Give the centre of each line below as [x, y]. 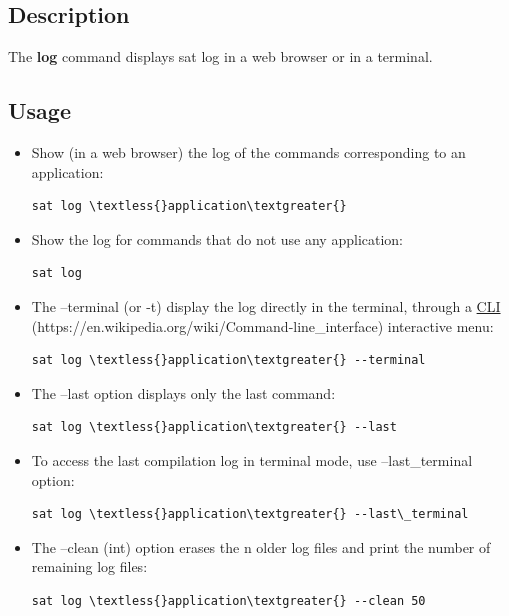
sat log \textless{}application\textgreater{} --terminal [228, 360]
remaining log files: [89, 566]
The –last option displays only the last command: [183, 392]
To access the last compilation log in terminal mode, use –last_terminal [252, 459]
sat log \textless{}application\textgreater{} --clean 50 [228, 600]
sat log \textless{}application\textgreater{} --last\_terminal [250, 514]
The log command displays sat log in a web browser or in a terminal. [220, 56]
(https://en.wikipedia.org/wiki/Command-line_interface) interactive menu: [262, 325]
